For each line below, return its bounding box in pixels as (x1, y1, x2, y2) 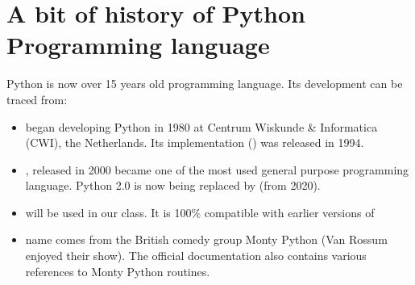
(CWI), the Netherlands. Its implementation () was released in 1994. (25, 134, 364, 151)
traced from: (6, 90, 68, 107)
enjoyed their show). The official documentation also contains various (25, 247, 367, 264)
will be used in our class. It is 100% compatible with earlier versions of (25, 203, 375, 220)
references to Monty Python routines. (25, 262, 210, 279)
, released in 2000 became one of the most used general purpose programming (25, 161, 409, 178)
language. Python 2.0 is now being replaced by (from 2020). (25, 177, 321, 194)
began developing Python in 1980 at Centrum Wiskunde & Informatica (25, 118, 378, 135)
